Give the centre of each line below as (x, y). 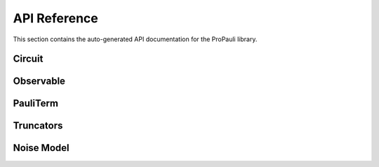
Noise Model (41, 148)
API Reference (55, 18)
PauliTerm (36, 104)
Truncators (38, 126)
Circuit (28, 59)
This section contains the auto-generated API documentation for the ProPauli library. (135, 39)
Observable (39, 81)
